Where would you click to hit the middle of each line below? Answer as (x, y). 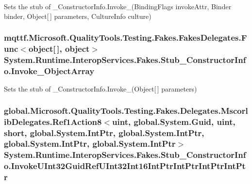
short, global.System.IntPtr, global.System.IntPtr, (104, 132)
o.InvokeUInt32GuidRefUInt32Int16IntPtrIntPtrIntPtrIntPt (125, 166)
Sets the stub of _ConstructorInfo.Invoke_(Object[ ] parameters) (101, 89)
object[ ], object (59, 49)
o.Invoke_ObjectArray (49, 70)
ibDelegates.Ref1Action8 (53, 121)
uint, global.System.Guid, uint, (174, 121)
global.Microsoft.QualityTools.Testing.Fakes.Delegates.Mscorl (126, 110)
